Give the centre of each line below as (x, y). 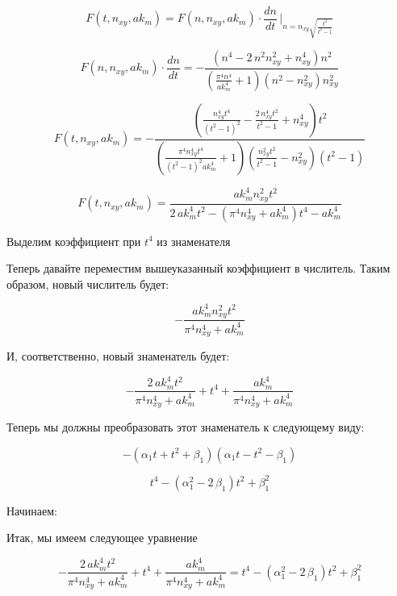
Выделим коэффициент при (74, 241)
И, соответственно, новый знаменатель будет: (118, 356)
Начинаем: (32, 510)
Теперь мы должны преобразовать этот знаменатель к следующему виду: (186, 427)
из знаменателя (194, 241)
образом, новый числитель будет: (88, 283)
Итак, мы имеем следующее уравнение (102, 538)
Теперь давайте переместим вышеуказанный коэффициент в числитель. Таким (198, 268)
